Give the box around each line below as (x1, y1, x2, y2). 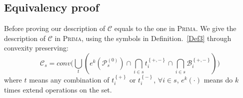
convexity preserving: (4, 42, 68, 53)
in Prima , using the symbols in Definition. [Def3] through (54, 32, 231, 43)
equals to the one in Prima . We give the (114, 23, 236, 33)
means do (203, 74, 233, 84)
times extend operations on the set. (4, 84, 112, 95)
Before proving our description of (4, 23, 105, 33)
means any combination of (29, 74, 109, 84)
